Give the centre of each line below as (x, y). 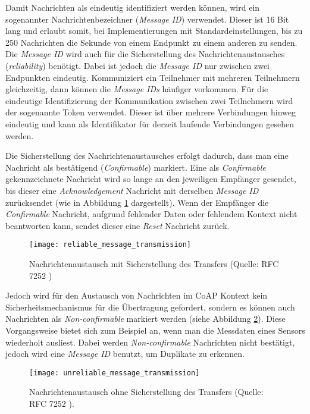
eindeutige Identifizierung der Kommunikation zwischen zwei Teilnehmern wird (149, 100)
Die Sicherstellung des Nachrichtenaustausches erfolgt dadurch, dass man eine (147, 156)
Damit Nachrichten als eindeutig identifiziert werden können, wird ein (133, 7)
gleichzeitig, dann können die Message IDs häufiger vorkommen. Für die (137, 89)
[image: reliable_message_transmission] (110, 245)
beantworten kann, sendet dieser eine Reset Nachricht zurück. (118, 225)
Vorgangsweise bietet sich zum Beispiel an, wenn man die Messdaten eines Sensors (155, 330)
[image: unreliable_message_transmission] (115, 373)
